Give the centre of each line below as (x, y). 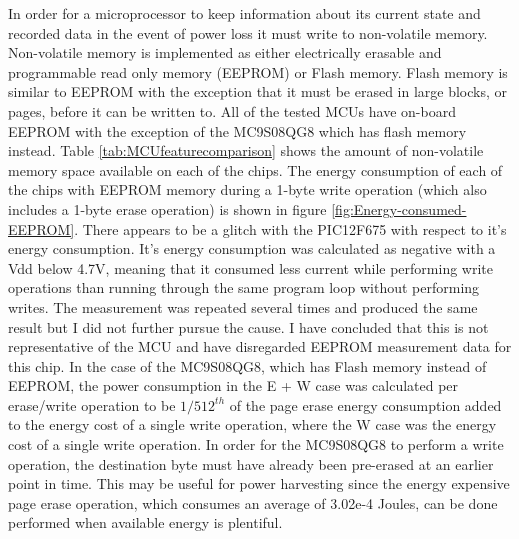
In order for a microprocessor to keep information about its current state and (244, 13)
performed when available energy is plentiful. (145, 522)
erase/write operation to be (92, 404)
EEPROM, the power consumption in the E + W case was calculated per (233, 385)
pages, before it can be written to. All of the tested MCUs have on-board (232, 110)
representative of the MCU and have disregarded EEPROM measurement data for (260, 346)
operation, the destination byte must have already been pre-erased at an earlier (251, 463)
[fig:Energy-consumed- (399, 208)
